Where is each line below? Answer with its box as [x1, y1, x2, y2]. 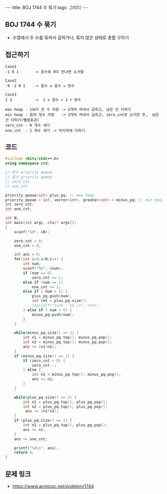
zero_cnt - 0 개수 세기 [5, 123, 50, 128]
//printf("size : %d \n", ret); [31, 303, 99, 308]
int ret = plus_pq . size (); [31, 298, 88, 303]
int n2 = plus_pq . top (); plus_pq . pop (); [23, 404, 108, 409]
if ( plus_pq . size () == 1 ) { [14, 418, 72, 423]
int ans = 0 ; [14, 252, 41, 257]
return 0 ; [14, 450, 35, 455]
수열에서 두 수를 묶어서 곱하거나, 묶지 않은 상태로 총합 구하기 [12, 34, 129, 40]
